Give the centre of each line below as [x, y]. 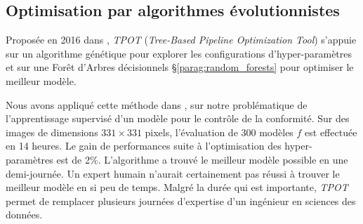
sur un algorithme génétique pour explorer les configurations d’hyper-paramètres [179, 53]
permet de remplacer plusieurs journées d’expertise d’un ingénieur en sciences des [181, 200]
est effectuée [331, 132]
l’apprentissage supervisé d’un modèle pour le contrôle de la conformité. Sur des [178, 118]
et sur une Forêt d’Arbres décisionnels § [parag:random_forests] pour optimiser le [180, 67]
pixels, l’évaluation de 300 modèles [219, 132]
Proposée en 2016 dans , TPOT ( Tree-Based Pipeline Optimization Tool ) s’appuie [181, 40]
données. [24, 215]
